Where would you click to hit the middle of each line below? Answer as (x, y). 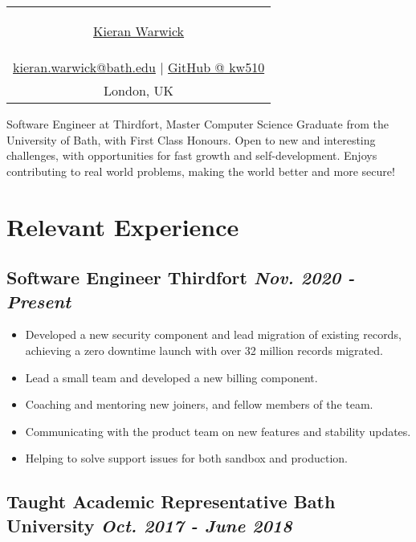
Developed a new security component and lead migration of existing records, (213, 334)
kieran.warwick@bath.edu (84, 67)
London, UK (139, 90)
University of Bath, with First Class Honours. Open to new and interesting (191, 139)
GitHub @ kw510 (216, 67)
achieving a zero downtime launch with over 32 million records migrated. (204, 350)
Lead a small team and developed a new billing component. (171, 377)
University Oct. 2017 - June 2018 (149, 525)
